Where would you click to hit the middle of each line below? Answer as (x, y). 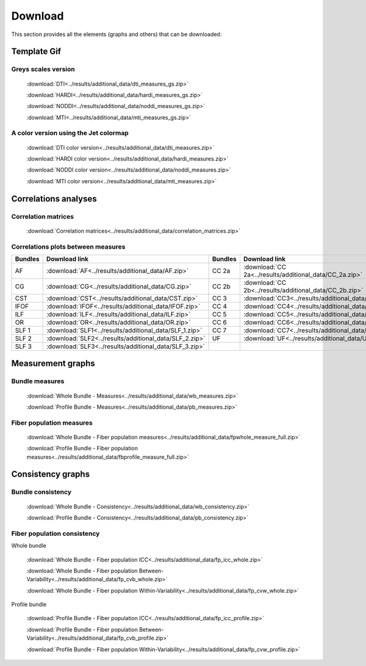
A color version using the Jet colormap (70, 133)
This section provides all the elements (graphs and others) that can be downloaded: (117, 34)
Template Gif (36, 52)
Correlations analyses (54, 199)
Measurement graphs (53, 364)
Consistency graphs (51, 474)
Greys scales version (43, 69)
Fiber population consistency (56, 533)
